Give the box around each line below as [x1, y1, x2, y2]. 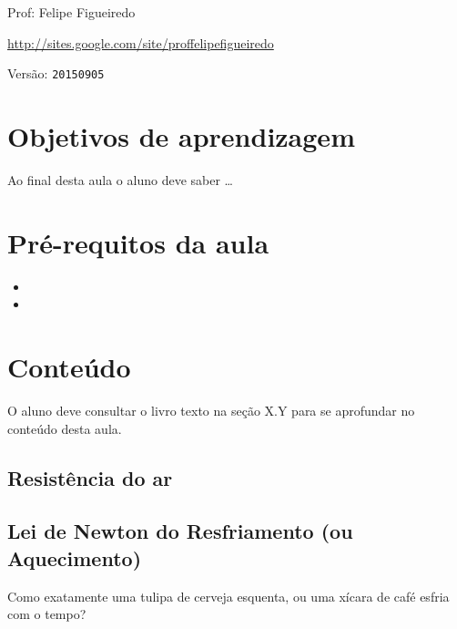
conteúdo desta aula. [7, 418, 122, 438]
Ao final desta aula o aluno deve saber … [7, 170, 233, 189]
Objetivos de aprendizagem [7, 118, 355, 155]
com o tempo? [7, 604, 86, 624]
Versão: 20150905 [7, 64, 105, 83]
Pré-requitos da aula [7, 223, 269, 261]
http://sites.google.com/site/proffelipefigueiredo [7, 33, 274, 52]
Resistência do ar [7, 463, 173, 491]
